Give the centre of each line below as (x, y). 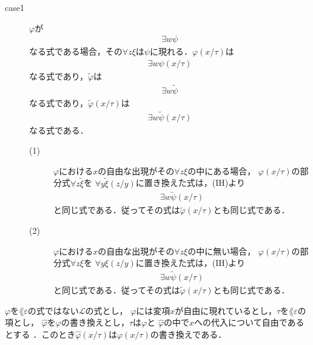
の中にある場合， (222, 170)
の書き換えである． (188, 334)
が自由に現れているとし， (226, 310)
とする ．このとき (40, 334)
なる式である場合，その (76, 51)
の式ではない (53, 310)
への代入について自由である (249, 322)
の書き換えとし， (95, 322)
